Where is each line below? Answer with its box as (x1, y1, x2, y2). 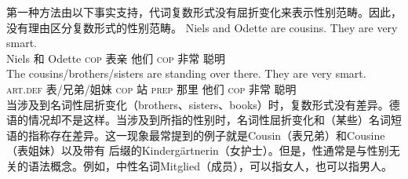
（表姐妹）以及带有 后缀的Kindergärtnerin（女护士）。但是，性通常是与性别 (6, 142, 389, 159)
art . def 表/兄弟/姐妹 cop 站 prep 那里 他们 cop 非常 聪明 (6, 80, 297, 97)
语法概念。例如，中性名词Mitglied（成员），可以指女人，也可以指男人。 (27, 157, 392, 174)
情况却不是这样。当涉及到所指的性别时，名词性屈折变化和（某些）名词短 (27, 111, 402, 128)
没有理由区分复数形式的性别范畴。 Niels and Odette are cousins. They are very (6, 19, 398, 35)
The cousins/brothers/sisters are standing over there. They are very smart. (6, 65, 366, 82)
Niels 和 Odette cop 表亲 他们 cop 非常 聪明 (6, 49, 225, 66)
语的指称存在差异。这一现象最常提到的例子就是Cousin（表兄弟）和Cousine (6, 126, 385, 143)
